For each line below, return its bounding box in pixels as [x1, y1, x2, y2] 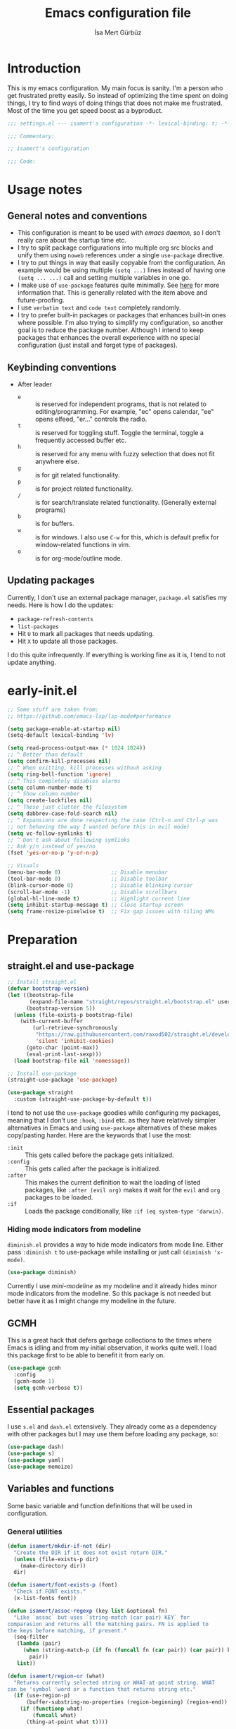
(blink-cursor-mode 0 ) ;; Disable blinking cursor [7, 881, 193, 889]
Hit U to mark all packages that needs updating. [17, 629, 155, 637]
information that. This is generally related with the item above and [17, 288, 208, 297]
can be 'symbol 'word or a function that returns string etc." [7, 1685, 197, 1693]
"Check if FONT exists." [13, 1588, 86, 1595]
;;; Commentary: [7, 133, 55, 140]
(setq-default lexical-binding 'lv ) [7, 732, 114, 739]
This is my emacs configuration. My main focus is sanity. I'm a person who [7, 83, 223, 92]
